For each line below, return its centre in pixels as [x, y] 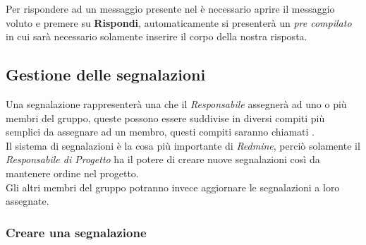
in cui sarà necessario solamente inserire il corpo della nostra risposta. [157, 36]
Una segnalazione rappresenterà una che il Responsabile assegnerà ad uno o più [176, 103]
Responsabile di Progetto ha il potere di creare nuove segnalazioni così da [163, 159]
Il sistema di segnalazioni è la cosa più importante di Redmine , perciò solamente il [183, 145]
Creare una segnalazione [76, 232]
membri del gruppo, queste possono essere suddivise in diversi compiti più [165, 118]
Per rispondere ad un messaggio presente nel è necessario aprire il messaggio [170, 8]
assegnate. [28, 201]
